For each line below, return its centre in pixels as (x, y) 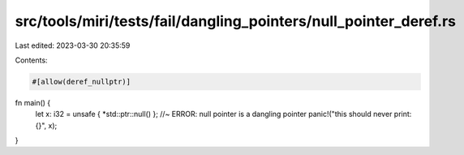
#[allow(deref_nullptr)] (82, 82)
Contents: (31, 60)
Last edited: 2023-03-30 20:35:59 (73, 45)
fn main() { (33, 102)
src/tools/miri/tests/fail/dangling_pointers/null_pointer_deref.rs (235, 21)
